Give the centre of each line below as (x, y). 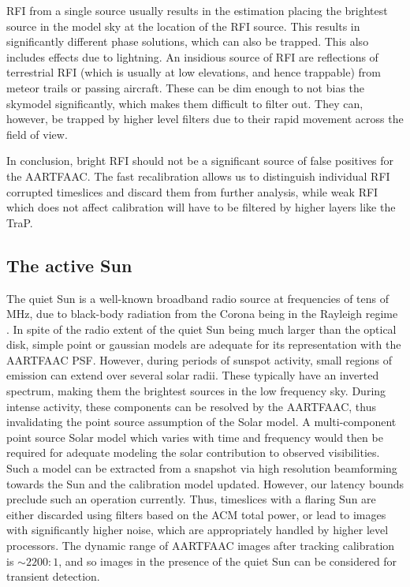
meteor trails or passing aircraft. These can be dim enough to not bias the (186, 87)
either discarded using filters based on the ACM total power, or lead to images (196, 514)
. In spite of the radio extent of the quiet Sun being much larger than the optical (201, 329)
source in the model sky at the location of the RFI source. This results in (183, 26)
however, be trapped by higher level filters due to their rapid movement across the (205, 119)
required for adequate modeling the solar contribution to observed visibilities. (193, 452)
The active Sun (69, 265)
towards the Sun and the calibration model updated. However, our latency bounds (205, 483)
